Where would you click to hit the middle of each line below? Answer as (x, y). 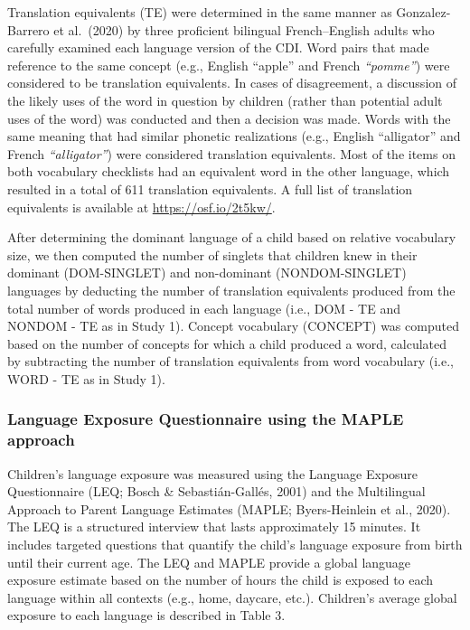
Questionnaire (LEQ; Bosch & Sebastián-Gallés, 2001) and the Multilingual (216, 491)
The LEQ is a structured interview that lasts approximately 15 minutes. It (214, 527)
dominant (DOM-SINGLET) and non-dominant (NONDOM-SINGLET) (207, 273)
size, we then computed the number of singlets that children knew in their (212, 254)
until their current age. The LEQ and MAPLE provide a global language (209, 562)
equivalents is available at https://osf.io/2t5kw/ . (141, 207)
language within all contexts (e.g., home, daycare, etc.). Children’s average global (232, 597)
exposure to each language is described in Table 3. (146, 615)
